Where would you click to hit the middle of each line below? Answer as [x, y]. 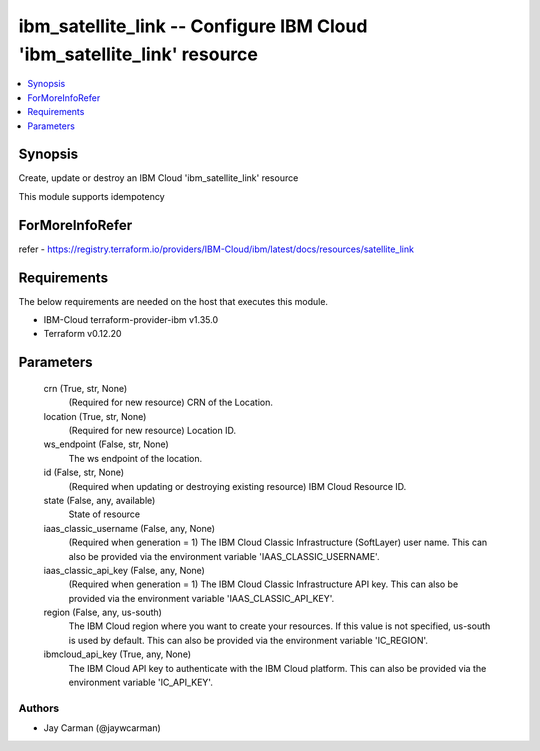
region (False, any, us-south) [102, 612]
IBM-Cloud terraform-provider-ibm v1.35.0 [131, 320]
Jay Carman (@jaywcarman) [102, 728]
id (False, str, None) [84, 472]
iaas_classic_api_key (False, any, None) [124, 570]
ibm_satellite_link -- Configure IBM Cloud [193, 26]
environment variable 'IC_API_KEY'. [141, 682]
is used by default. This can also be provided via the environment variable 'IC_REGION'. [248, 640]
